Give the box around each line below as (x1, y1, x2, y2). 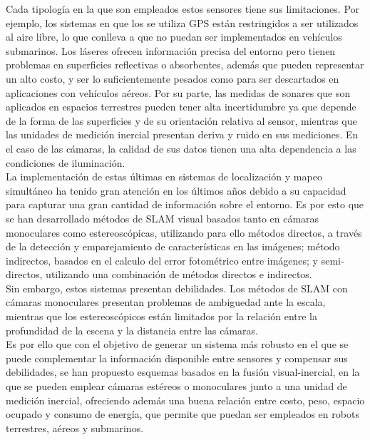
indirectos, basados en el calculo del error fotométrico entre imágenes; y (6, 252, 319, 267)
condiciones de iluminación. (6, 155, 125, 170)
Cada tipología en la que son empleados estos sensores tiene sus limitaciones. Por (6, 1, 360, 16)
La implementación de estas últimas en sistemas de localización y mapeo (6, 169, 322, 184)
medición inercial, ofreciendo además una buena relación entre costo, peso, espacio (6, 392, 365, 407)
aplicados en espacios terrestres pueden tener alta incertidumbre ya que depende (6, 99, 356, 114)
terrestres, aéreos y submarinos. (6, 420, 144, 435)
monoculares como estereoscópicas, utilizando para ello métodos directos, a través (6, 225, 362, 240)
